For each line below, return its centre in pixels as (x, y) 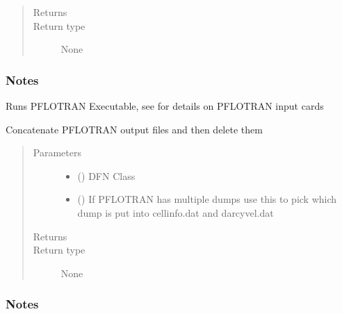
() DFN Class (106, 175)
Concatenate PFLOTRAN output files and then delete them (134, 129)
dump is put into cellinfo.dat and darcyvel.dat (176, 212)
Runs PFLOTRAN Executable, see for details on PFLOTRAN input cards (165, 106)
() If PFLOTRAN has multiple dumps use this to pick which (207, 199)
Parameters (57, 152)
